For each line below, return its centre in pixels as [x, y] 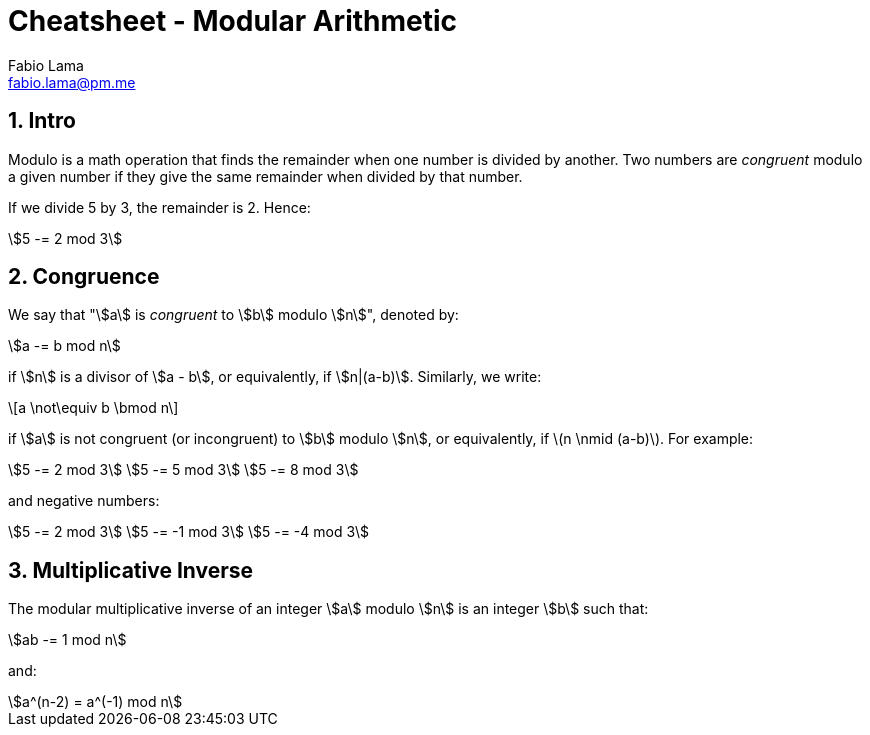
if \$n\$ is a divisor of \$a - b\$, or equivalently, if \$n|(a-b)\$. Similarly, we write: [275, 377]
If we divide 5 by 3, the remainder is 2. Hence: [159, 207]
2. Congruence [84, 277]
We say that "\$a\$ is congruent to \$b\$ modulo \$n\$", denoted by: [233, 315]
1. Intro [42, 121]
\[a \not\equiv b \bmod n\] [93, 408]
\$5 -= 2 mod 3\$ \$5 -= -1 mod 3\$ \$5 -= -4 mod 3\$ [189, 532]
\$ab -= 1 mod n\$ [67, 640]
